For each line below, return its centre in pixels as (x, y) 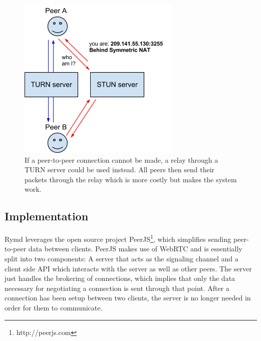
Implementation (47, 216)
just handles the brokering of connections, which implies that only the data (120, 278)
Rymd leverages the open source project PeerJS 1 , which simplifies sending (118, 238)
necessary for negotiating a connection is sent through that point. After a (117, 288)
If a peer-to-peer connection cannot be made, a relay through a (121, 159)
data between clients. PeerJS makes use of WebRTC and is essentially (135, 249)
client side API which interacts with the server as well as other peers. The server (128, 268)
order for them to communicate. (54, 307)
